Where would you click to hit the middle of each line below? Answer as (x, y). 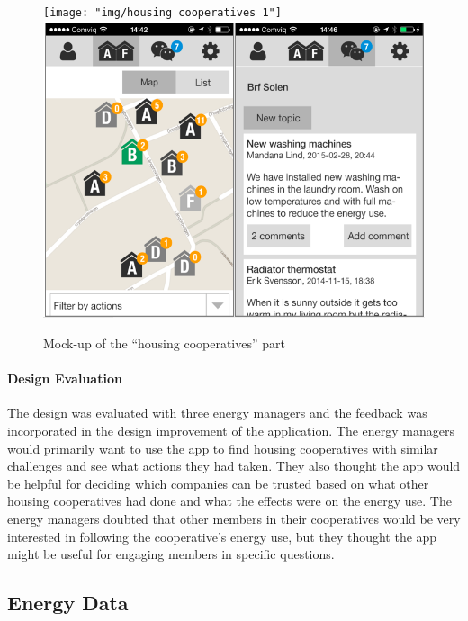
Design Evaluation (65, 378)
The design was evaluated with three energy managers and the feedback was (217, 413)
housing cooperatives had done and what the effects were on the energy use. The (229, 501)
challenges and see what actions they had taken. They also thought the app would (234, 466)
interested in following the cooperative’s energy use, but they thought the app (222, 536)
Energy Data (68, 603)
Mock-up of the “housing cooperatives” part (164, 343)
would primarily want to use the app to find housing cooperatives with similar (223, 448)
